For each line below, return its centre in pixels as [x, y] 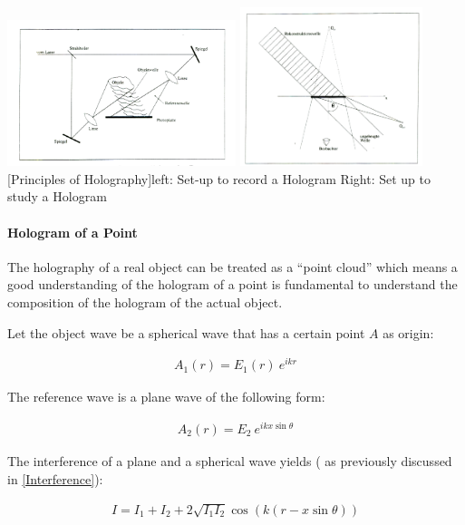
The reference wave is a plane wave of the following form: [166, 397]
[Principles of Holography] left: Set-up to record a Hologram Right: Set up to [219, 178]
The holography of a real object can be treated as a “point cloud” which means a [232, 266]
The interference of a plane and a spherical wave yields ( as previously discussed [230, 460]
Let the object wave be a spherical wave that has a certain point [186, 332]
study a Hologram [57, 196]
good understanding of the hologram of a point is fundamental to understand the [232, 284]
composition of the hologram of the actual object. [145, 301]
